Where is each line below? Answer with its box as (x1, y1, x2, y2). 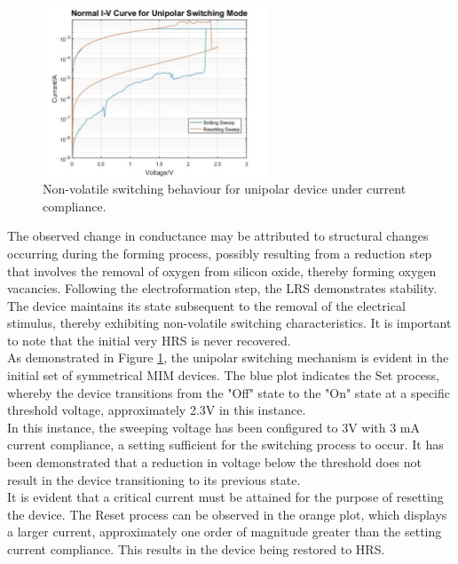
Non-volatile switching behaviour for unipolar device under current (43, 179, 407, 198)
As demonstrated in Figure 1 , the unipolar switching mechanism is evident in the (7, 348, 449, 367)
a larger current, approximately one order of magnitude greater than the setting (7, 522, 442, 541)
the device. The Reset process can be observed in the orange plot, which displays (7, 504, 447, 523)
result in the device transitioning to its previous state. (7, 470, 301, 489)
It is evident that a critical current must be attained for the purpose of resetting (7, 488, 444, 506)
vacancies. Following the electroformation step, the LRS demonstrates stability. (7, 279, 438, 298)
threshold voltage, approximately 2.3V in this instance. (7, 401, 306, 419)
